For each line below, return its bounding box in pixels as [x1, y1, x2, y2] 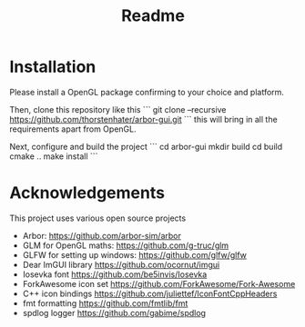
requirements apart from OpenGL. [9, 124, 137, 134]
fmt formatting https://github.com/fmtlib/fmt [22, 297, 188, 309]
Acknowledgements [9, 183, 166, 203]
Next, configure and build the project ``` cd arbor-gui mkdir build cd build [9, 141, 283, 152]
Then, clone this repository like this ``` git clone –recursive [9, 104, 227, 114]
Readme [121, 5, 185, 26]
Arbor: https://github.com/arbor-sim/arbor [22, 230, 182, 241]
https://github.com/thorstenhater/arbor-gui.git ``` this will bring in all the [9, 114, 278, 124]
